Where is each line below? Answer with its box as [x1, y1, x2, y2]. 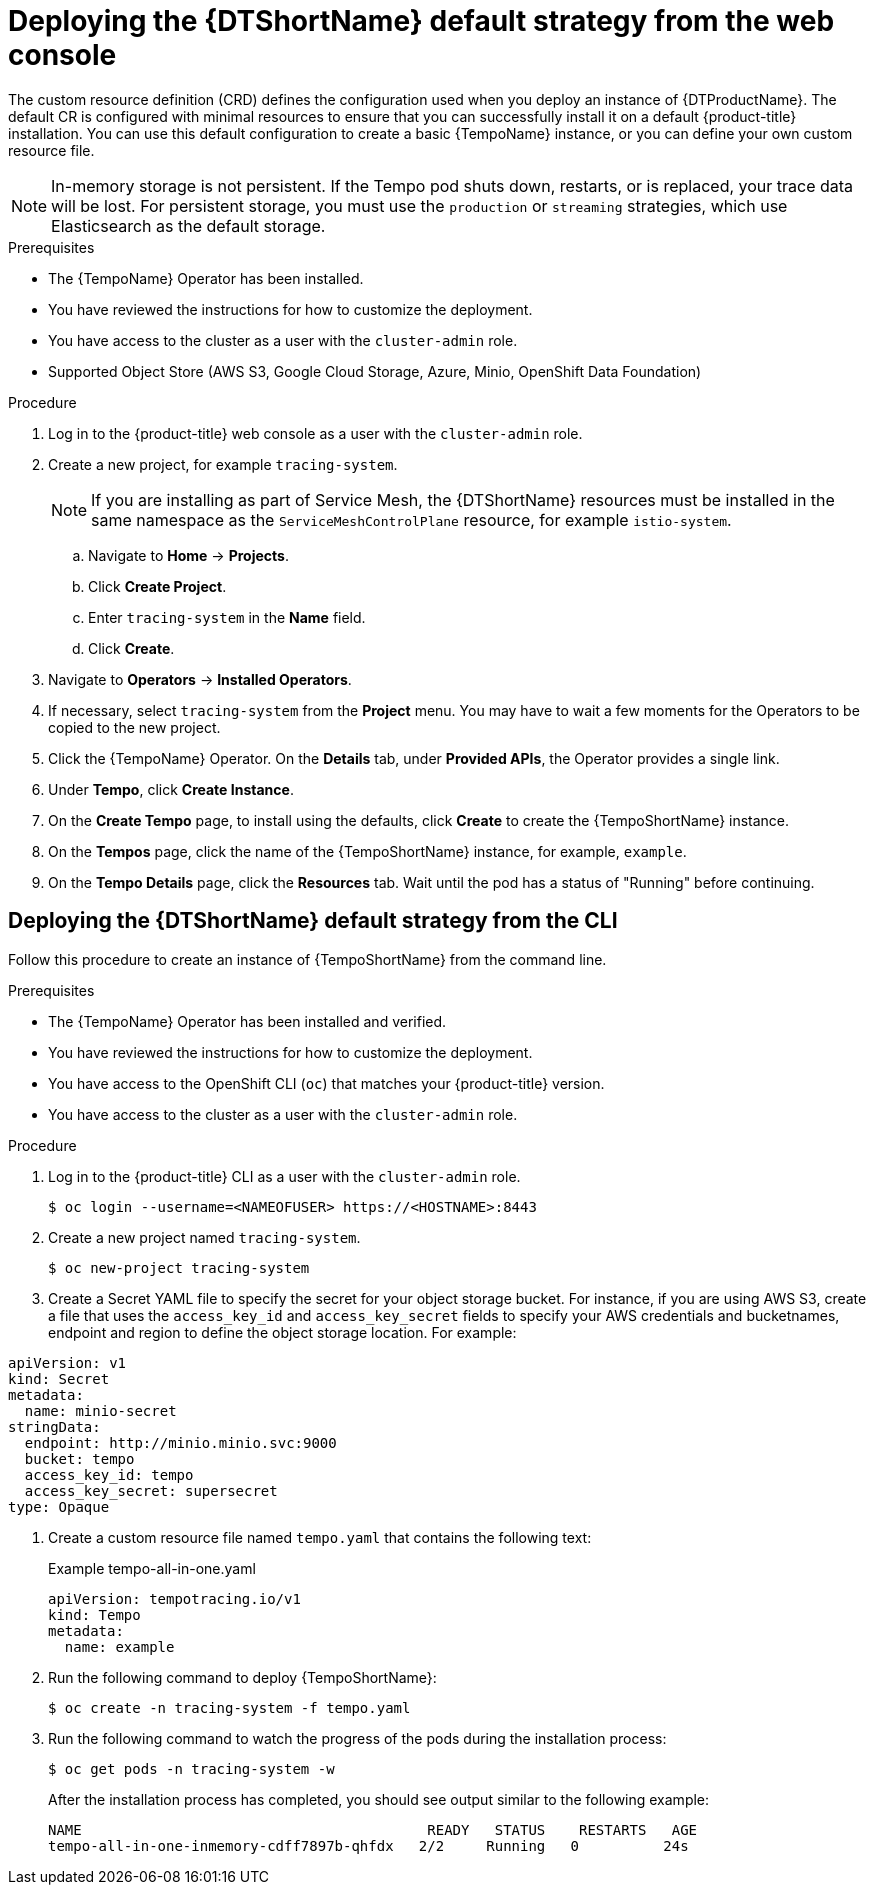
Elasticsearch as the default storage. [51, 215, 326, 236]
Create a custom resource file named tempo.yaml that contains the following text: [48, 1528, 592, 1546]
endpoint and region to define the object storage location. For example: [48, 1323, 517, 1341]
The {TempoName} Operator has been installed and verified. [48, 1012, 447, 1030]
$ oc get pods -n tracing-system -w [48, 1760, 335, 1777]
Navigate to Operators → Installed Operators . [48, 670, 352, 688]
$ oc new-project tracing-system [48, 1259, 310, 1276]
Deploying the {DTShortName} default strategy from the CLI [8, 908, 618, 934]
